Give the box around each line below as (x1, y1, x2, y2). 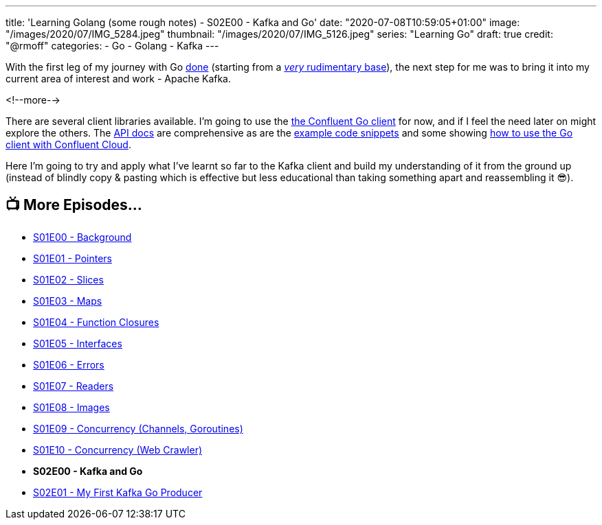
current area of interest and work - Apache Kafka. (5, 73, 232, 84)
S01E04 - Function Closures (33, 316, 159, 328)
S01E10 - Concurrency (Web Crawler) (33, 443, 203, 456)
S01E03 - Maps (33, 294, 102, 307)
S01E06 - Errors (33, 358, 104, 371)
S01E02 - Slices (33, 273, 104, 285)
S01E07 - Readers (33, 380, 114, 392)
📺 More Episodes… (5, 196, 142, 214)
